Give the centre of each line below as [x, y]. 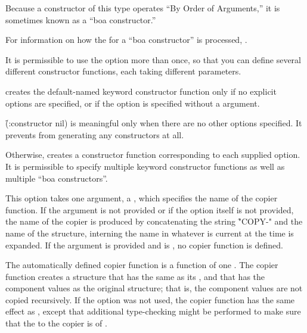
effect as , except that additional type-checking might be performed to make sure [153, 311]
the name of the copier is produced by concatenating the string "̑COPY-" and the [154, 221]
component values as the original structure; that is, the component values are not [154, 288]
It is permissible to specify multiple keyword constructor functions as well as [145, 166]
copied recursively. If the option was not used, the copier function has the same [150, 299]
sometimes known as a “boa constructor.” [81, 19]
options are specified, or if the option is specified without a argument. [133, 103]
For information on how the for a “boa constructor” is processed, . [126, 40]
